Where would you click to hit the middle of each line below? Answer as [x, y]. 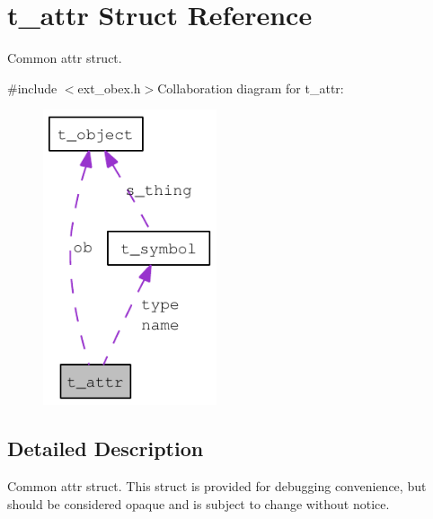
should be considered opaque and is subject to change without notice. [199, 503]
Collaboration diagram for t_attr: [251, 88]
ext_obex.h [109, 88]
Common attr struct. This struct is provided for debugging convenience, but [217, 486]
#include [32, 88]
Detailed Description [106, 449]
